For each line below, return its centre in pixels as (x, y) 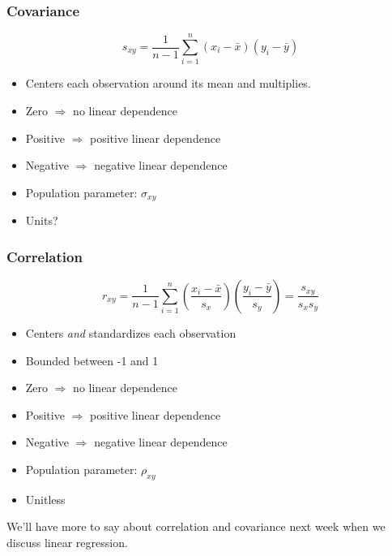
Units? (42, 220)
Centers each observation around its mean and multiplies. (168, 83)
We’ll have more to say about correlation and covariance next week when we (196, 526)
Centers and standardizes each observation (131, 332)
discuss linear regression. (67, 542)
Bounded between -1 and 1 (92, 360)
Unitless (45, 499)
